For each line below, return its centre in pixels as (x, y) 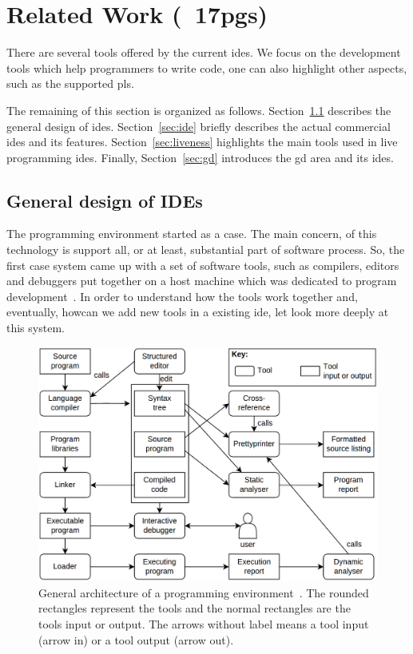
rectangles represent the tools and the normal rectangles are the (195, 608)
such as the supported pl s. (70, 83)
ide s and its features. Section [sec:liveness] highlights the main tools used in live (202, 142)
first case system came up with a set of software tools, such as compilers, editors (203, 265)
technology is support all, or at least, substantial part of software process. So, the (206, 250)
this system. (36, 328)
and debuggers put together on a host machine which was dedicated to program (202, 281)
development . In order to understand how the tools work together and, (182, 296)
